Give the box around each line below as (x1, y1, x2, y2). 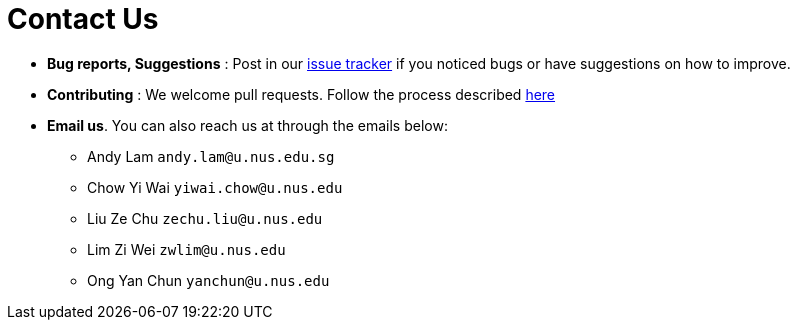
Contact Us (7, 2, 159, 36)
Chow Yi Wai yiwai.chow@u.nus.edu (87, 178, 343, 196)
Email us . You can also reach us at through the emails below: (47, 116, 448, 134)
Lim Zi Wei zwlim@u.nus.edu (87, 240, 286, 258)
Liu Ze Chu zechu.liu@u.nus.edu (87, 209, 323, 227)
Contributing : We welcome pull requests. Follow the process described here (47, 85, 556, 103)
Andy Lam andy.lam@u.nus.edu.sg (87, 147, 335, 165)
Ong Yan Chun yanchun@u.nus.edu (87, 271, 330, 289)
